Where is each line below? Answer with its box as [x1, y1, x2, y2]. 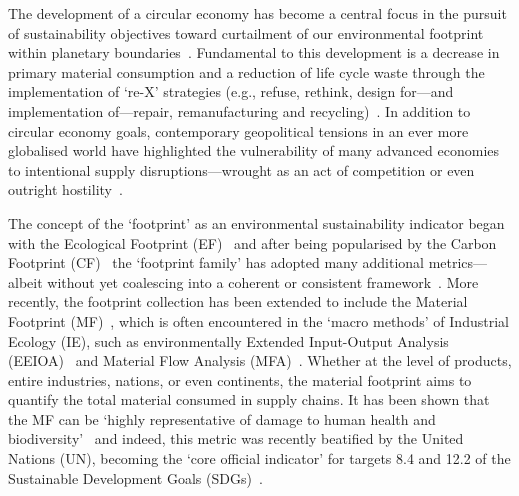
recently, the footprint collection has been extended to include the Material [8, 291, 468, 312]
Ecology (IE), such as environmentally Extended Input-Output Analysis [8, 330, 449, 351]
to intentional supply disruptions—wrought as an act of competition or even [8, 159, 475, 180]
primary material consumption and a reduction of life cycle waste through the [8, 61, 485, 82]
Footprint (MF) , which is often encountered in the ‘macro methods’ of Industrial [8, 310, 509, 331]
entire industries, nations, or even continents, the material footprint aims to [8, 369, 472, 390]
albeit [8, 271, 43, 292]
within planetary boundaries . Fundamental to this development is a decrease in [8, 42, 500, 63]
